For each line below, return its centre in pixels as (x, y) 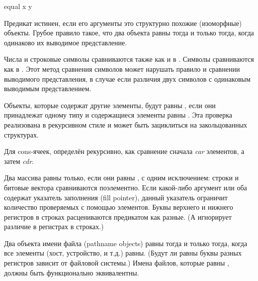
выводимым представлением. (48, 88)
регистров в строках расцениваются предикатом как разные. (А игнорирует (118, 216)
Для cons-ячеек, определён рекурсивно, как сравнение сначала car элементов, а (124, 151)
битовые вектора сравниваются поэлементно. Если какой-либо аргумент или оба (126, 187)
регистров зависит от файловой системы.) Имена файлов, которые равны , (117, 263)
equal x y (18, 6)
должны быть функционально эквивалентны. (72, 272)
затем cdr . (19, 161)
